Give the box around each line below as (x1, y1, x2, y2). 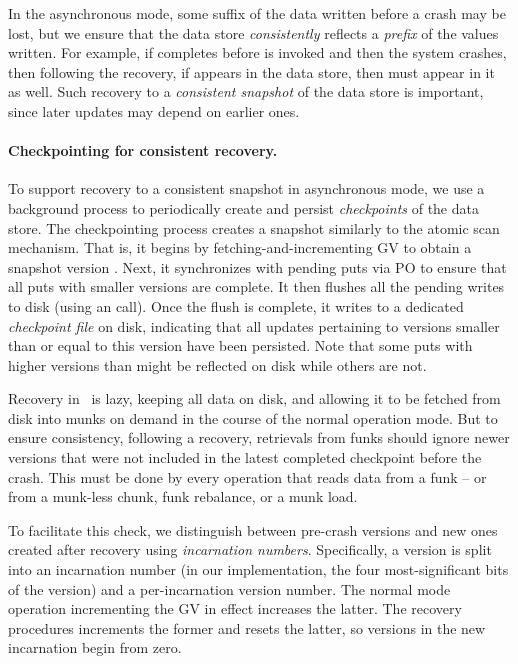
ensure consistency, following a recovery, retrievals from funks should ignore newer (8, 427, 510, 448)
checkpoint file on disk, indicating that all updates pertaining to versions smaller (8, 315, 500, 336)
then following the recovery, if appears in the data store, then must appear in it (8, 61, 495, 82)
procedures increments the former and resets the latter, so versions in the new (8, 617, 486, 638)
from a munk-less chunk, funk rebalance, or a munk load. (8, 486, 358, 507)
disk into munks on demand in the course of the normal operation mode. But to (8, 407, 498, 428)
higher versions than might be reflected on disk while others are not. (8, 354, 427, 375)
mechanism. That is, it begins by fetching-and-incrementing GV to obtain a (8, 237, 472, 258)
